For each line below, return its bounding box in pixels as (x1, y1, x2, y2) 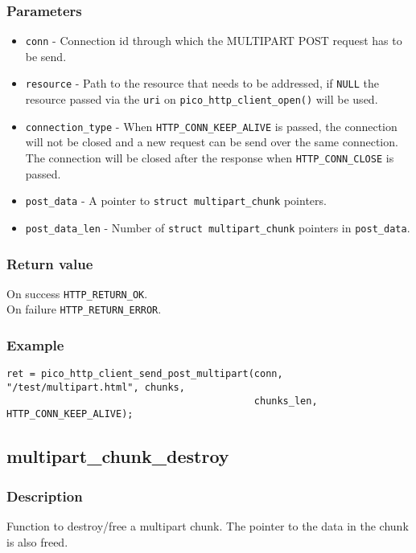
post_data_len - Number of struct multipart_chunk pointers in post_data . (25, 219, 410, 236)
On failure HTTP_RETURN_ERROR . (6, 301, 162, 317)
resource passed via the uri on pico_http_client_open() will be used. (25, 91, 378, 108)
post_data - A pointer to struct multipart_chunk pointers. (25, 192, 327, 209)
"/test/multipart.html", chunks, (6, 382, 185, 393)
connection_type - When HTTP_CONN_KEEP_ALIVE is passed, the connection (25, 117, 397, 134)
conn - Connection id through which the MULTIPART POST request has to (25, 32, 402, 49)
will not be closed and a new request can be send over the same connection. (25, 133, 398, 150)
